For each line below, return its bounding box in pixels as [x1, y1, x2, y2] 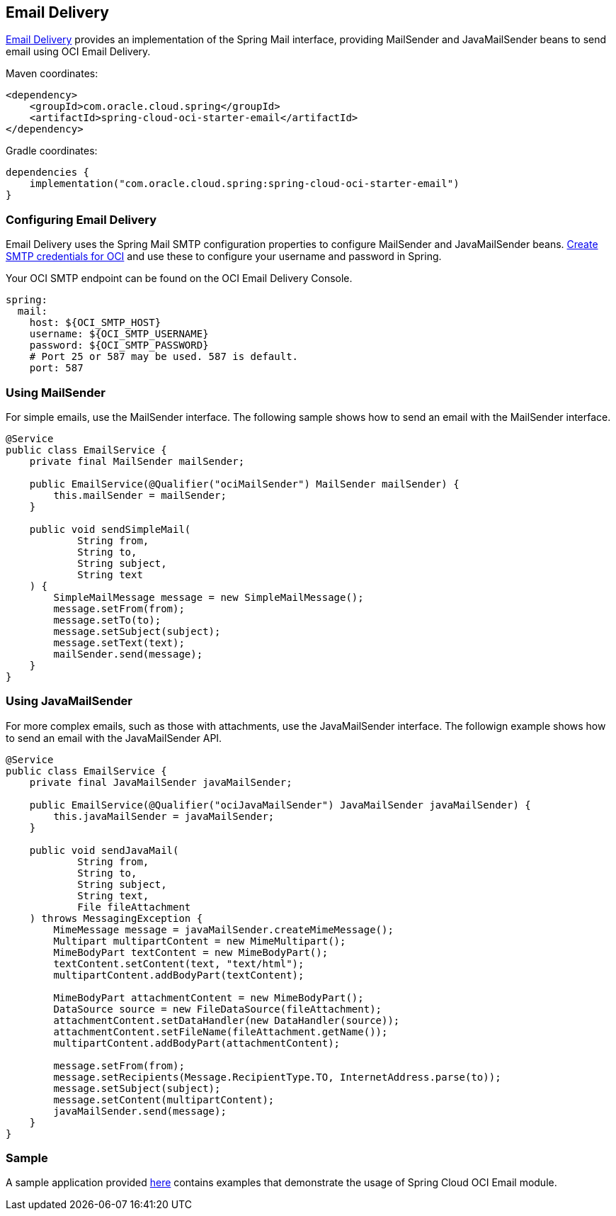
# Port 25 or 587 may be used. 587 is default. [29, 351, 299, 363]
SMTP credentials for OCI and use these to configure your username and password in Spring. [6, 250, 442, 263]
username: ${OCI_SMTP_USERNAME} [29, 328, 209, 340]
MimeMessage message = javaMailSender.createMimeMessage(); [53, 923, 394, 935]
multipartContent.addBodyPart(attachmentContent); [53, 1037, 341, 1049]
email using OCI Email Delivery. [6, 45, 151, 58]
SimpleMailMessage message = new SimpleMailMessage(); [53, 591, 364, 603]
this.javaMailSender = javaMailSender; [53, 810, 275, 822]
